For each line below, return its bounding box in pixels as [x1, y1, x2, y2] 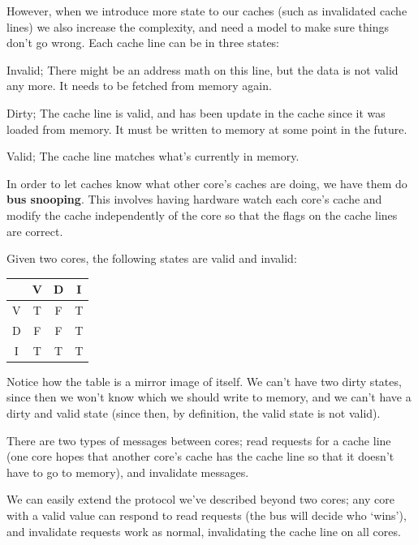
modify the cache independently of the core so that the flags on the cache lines [6, 206, 398, 223]
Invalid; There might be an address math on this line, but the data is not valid [6, 61, 399, 78]
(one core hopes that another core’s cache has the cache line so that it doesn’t [6, 448, 394, 465]
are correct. [6, 222, 63, 239]
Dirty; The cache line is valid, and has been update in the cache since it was [6, 104, 386, 121]
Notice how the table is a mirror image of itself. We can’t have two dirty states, [6, 372, 402, 389]
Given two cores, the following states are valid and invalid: [6, 250, 297, 267]
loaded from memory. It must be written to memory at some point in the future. [6, 120, 407, 137]
